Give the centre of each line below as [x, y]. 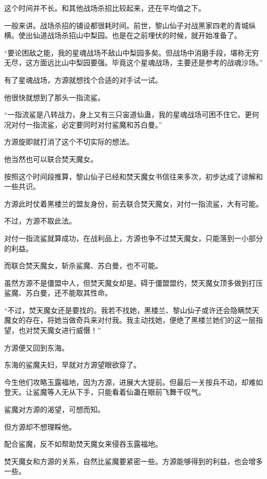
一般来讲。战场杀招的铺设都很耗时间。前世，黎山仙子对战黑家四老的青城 [126, 25]
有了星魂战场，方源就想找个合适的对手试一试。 [83, 79]
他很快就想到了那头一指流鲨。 [54, 97]
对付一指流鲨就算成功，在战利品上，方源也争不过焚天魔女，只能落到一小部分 [133, 238]
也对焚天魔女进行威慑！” [60, 330]
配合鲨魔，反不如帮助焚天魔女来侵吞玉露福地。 [83, 444]
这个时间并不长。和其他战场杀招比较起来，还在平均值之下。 [105, 8]
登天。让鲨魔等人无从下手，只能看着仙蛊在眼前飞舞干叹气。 [105, 392]
